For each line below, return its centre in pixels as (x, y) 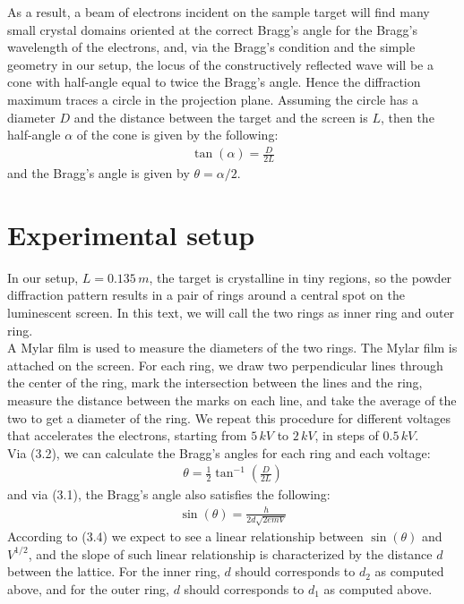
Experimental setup (131, 234)
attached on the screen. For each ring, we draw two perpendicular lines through (225, 365)
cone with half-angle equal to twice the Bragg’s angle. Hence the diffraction (214, 82)
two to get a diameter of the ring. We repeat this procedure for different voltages (229, 417)
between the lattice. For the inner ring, (114, 571)
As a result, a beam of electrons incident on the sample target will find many (219, 12)
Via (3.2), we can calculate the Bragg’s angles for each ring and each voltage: (219, 452)
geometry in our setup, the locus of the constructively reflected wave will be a (220, 64)
